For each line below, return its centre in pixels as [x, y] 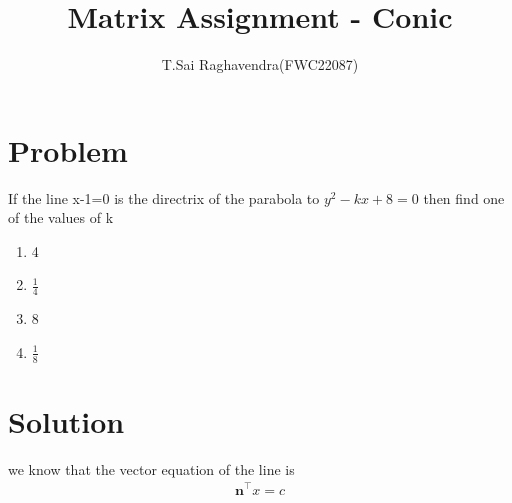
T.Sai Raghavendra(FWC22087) [260, 64]
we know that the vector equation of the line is [151, 468]
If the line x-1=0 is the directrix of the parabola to [164, 197]
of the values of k [61, 217]
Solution [66, 420]
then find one [464, 197]
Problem [68, 149]
